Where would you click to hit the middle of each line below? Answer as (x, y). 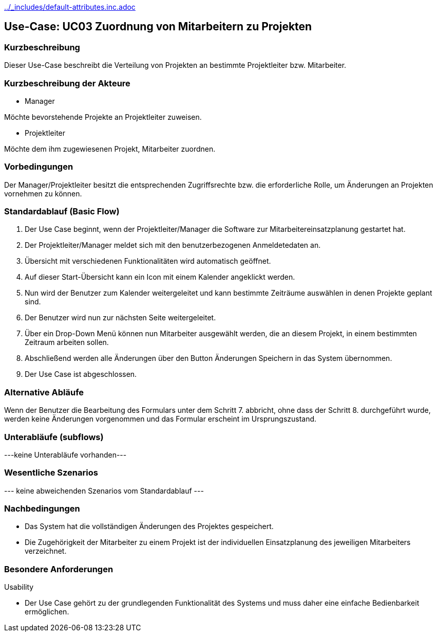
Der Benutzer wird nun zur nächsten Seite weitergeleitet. (120, 318)
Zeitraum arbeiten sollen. (67, 342)
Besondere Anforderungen (59, 569)
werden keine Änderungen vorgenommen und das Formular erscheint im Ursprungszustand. (160, 419)
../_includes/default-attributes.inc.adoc (70, 7)
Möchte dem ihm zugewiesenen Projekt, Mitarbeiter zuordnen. (110, 149)
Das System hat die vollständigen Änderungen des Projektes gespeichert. (149, 526)
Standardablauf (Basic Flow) (62, 212)
